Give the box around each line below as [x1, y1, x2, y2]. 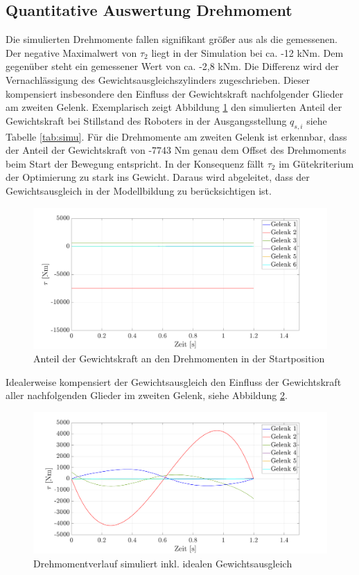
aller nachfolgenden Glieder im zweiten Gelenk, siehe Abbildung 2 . [6, 388, 288, 402]
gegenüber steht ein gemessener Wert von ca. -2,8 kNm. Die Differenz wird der [6, 59, 339, 73]
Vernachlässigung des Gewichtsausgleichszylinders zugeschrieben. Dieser [6, 72, 310, 87]
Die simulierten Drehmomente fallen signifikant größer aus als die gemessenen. [6, 32, 338, 46]
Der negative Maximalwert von [6, 45, 137, 60]
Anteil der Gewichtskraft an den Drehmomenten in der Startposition [33, 351, 325, 366]
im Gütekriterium [279, 156, 354, 170]
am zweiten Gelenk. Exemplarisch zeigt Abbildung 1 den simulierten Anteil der [6, 100, 342, 114]
